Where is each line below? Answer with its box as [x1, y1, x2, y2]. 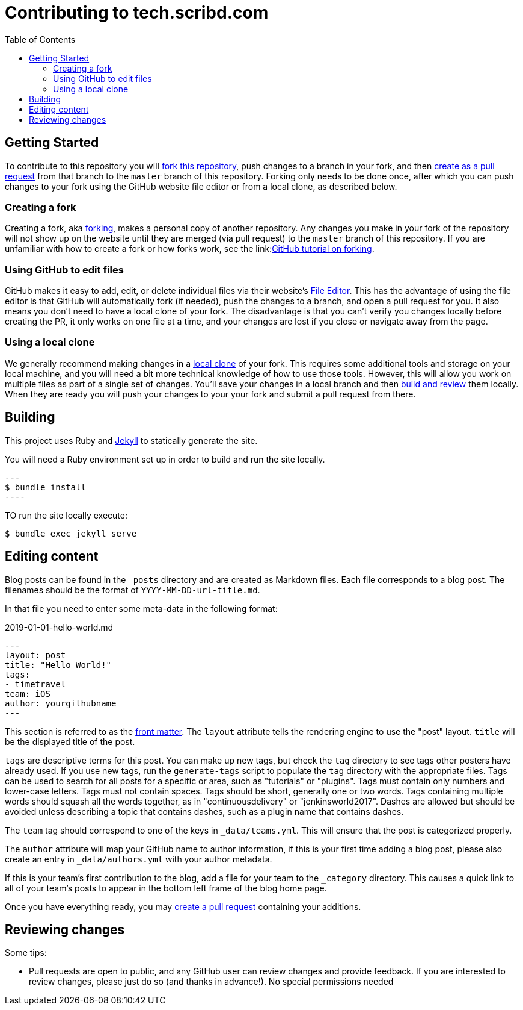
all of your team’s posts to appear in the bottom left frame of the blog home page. [5, 882, 327, 893]
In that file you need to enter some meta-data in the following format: [5, 603, 278, 614]
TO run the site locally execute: [5, 510, 127, 520]
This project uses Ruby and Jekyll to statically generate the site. [5, 435, 258, 446]
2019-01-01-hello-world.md [5, 622, 114, 632]
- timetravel [5, 679, 66, 689]
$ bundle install [5, 482, 86, 492]
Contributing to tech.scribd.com [5, 2, 269, 23]
